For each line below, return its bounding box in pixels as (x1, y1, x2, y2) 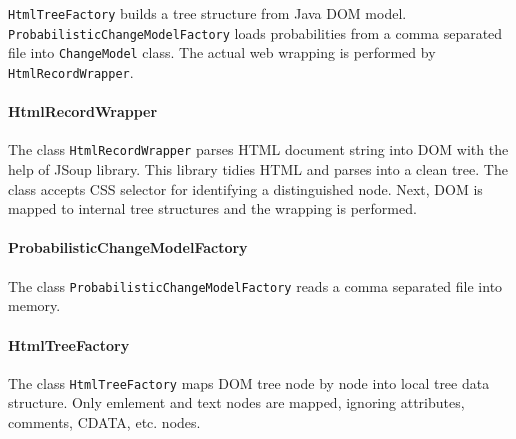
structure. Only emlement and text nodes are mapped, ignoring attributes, (8, 392, 465, 413)
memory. (8, 295, 61, 316)
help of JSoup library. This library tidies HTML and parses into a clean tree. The (8, 159, 508, 180)
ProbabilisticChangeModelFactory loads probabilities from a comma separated (8, 22, 503, 43)
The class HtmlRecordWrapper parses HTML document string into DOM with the (8, 139, 509, 160)
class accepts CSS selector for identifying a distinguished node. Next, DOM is (8, 178, 483, 199)
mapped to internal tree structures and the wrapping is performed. (8, 198, 417, 219)
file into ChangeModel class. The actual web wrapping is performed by (8, 42, 436, 63)
